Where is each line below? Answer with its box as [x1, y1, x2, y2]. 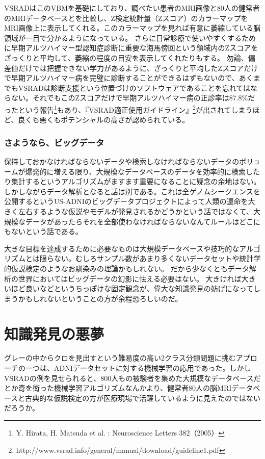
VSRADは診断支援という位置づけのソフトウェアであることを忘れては [18, 82, 250, 93]
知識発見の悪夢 [4, 323, 104, 344]
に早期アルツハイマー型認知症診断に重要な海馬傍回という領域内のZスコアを [4, 42, 258, 53]
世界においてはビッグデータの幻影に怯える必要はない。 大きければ [18, 273, 242, 284]
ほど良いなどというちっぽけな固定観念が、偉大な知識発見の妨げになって [11, 283, 254, 294]
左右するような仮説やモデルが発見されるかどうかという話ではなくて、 [18, 206, 253, 216]
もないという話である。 [4, 226, 83, 237]
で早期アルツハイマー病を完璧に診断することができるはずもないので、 [4, 72, 239, 83]
